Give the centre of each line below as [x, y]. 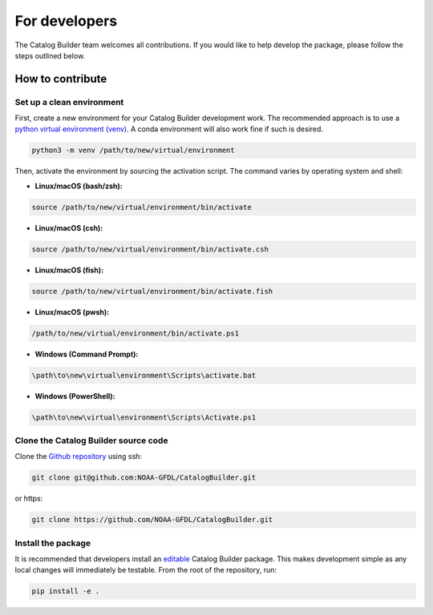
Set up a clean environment [69, 102]
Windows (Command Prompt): [87, 354]
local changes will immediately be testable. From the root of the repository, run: [146, 570]
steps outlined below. [50, 55]
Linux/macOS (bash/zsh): [79, 186]
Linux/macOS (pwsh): [72, 312]
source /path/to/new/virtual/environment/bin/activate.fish [152, 291]
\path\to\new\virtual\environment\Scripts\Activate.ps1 [144, 417]
